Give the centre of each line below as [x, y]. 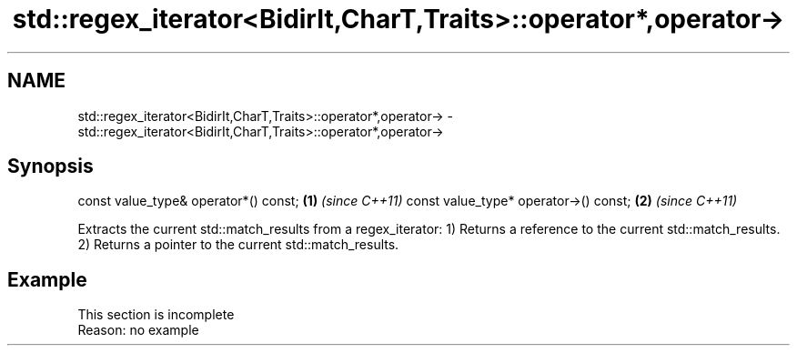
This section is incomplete [156, 315]
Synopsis [50, 166]
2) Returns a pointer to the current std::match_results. [238, 245]
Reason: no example [138, 330]
